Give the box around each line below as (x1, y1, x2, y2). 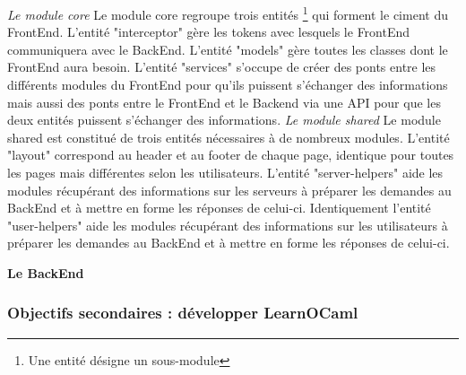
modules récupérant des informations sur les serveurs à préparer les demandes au (7, 180, 452, 199)
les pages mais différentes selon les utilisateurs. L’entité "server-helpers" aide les (7, 163, 444, 181)
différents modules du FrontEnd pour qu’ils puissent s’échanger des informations (7, 75, 448, 94)
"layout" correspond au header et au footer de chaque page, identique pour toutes (7, 145, 454, 164)
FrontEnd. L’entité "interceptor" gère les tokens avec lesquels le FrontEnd (7, 22, 410, 41)
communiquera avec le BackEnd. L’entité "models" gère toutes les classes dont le (7, 39, 448, 58)
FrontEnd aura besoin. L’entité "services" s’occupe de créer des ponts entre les (7, 57, 436, 76)
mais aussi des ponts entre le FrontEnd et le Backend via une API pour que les (7, 92, 441, 111)
